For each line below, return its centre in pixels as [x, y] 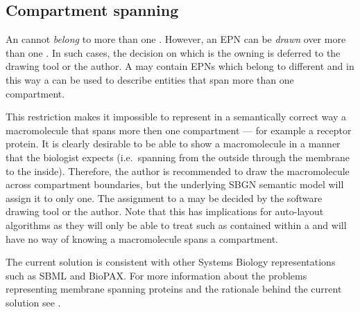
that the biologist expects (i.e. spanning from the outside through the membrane [178, 157]
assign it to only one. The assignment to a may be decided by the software [164, 198]
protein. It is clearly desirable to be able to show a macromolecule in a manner [173, 144]
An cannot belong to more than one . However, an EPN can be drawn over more [176, 39]
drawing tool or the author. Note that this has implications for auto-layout [165, 211]
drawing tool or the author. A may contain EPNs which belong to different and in [180, 66]
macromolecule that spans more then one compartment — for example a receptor [179, 130]
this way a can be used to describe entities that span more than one [150, 79]
